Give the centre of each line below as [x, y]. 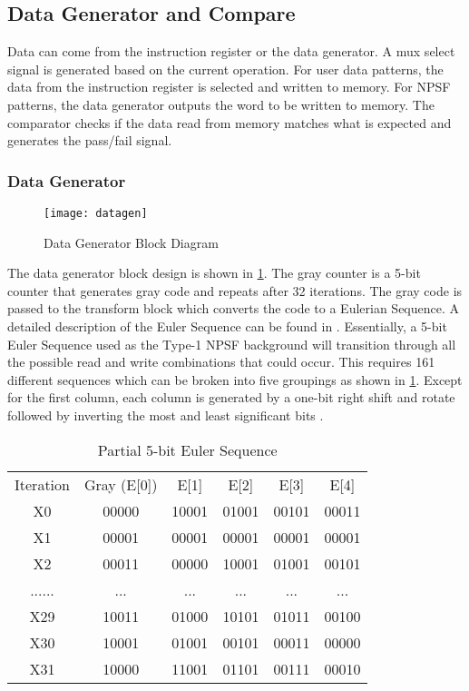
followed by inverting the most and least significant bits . [166, 415]
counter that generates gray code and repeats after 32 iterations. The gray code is [235, 290]
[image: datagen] [96, 213]
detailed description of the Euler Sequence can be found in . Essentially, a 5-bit [227, 326]
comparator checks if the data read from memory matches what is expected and [230, 122]
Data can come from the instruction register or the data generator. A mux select [231, 51]
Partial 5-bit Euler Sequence [187, 449]
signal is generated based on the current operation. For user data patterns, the [225, 69]
